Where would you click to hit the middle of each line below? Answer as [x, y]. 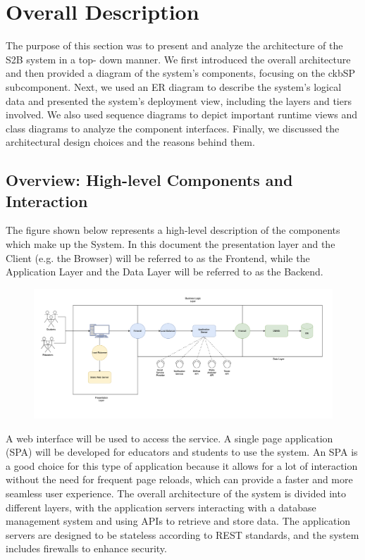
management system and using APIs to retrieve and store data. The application [178, 521]
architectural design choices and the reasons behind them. [130, 142]
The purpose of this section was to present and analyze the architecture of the [174, 45]
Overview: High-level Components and [149, 180]
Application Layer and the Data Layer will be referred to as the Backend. [165, 272]
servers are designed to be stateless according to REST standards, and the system [182, 534]
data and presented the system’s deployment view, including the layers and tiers [179, 100]
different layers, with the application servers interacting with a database [161, 507]
